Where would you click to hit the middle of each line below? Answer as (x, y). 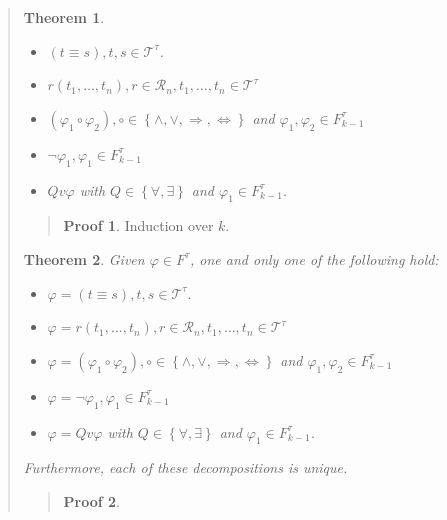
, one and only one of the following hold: (314, 258)
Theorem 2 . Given (84, 258)
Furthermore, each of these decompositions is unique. (185, 467)
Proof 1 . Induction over (138, 225)
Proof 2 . (92, 500)
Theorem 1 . (64, 17)
